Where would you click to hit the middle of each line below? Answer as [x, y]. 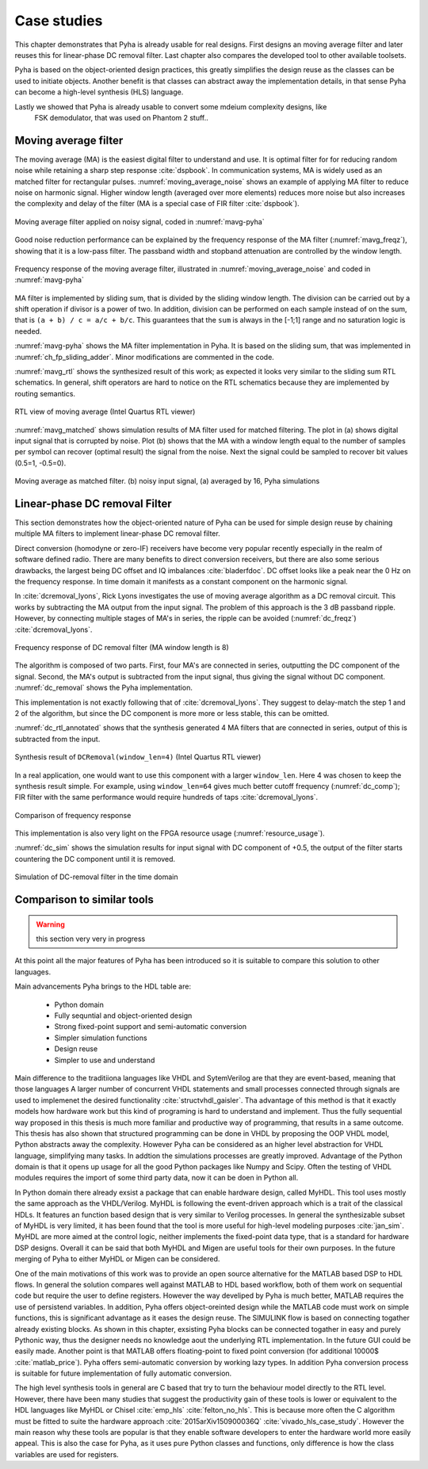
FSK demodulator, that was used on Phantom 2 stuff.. [122, 117]
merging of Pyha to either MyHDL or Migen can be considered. [117, 1259]
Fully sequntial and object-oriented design [123, 1016]
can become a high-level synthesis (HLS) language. [99, 92]
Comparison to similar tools [84, 900]
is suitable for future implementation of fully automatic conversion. [123, 1373]
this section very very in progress [91, 939]
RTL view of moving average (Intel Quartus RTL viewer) [105, 411]
